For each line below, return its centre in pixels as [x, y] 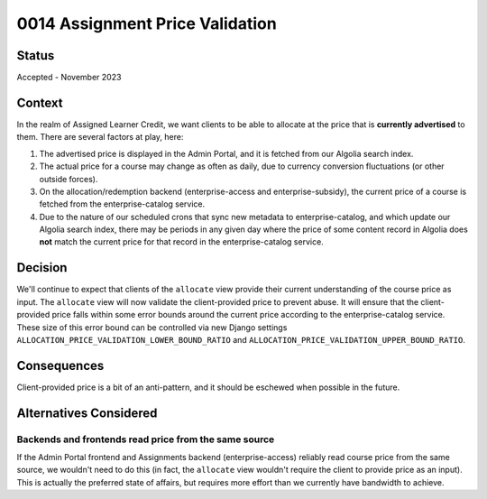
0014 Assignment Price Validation [147, 23]
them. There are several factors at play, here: [100, 137]
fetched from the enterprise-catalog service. [122, 204]
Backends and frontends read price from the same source [146, 439]
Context [40, 102]
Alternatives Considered [87, 413]
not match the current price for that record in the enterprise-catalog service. [181, 242]
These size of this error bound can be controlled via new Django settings [152, 327]
